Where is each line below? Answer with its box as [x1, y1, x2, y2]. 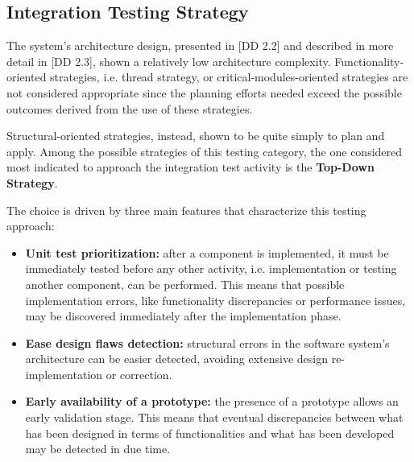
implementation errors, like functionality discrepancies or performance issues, [25, 291, 406, 308]
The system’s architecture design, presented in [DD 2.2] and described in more [6, 37, 394, 54]
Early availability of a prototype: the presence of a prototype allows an [25, 393, 399, 410]
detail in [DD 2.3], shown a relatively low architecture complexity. [6, 52, 331, 69]
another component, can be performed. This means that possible [25, 275, 345, 292]
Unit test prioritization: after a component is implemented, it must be [25, 244, 389, 261]
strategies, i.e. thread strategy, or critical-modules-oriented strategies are [50, 68, 408, 85]
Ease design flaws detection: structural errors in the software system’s [25, 334, 390, 351]
